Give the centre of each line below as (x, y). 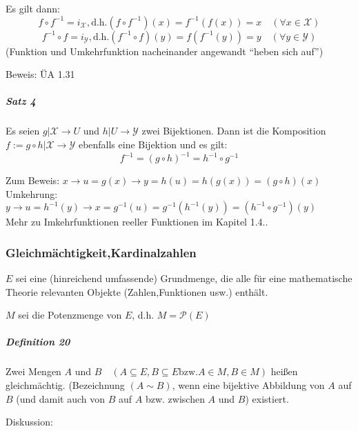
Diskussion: (29, 422)
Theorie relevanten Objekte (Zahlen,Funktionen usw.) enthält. (137, 291)
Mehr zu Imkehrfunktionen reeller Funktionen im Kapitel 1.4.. (137, 222)
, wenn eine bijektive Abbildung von (248, 384)
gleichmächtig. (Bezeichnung (65, 384)
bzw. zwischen (175, 398)
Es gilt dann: (33, 8)
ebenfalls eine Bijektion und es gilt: (153, 144)
